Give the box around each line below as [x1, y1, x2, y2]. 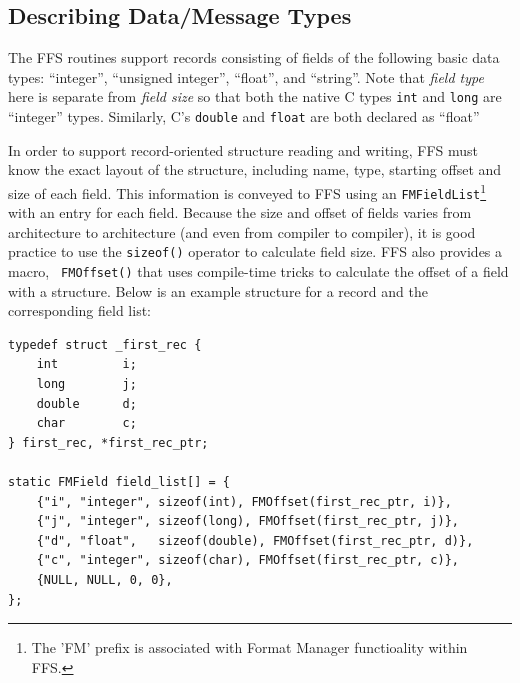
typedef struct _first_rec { [8, 337, 202, 352]
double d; [36, 396, 137, 411]
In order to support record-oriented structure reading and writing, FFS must [8, 139, 479, 160]
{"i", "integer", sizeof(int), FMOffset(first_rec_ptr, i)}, [36, 494, 452, 509]
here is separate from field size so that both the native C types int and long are [8, 86, 502, 107]
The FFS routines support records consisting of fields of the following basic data [8, 47, 500, 68]
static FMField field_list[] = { [8, 475, 230, 490]
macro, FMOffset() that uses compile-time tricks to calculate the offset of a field [8, 261, 509, 282]
